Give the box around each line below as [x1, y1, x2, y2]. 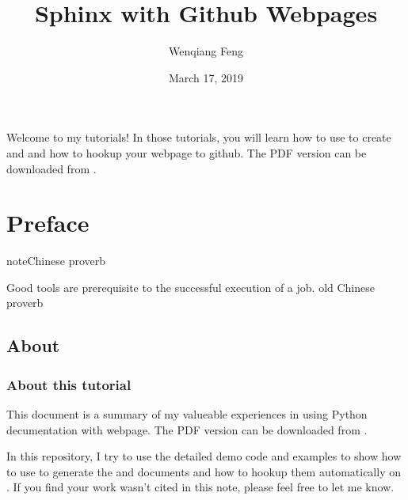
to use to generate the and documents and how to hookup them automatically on [6, 463, 401, 479]
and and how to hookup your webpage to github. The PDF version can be [6, 144, 367, 161]
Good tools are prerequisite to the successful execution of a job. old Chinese [6, 278, 375, 295]
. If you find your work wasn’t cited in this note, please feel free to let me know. [6, 479, 395, 495]
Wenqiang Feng [169, 43, 243, 59]
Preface [6, 206, 90, 239]
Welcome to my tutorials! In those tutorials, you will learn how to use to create [6, 129, 391, 146]
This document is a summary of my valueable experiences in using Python [6, 406, 368, 422]
